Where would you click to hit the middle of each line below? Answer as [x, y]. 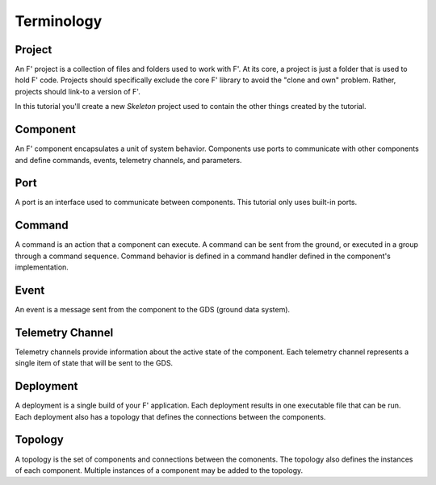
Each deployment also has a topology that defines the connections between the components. [170, 416]
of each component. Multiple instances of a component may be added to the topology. [159, 470]
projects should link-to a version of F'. [78, 91]
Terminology [59, 21]
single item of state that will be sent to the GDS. [94, 363]
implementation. [42, 267]
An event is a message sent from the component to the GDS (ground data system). [153, 310]
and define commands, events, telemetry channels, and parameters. [128, 160]
